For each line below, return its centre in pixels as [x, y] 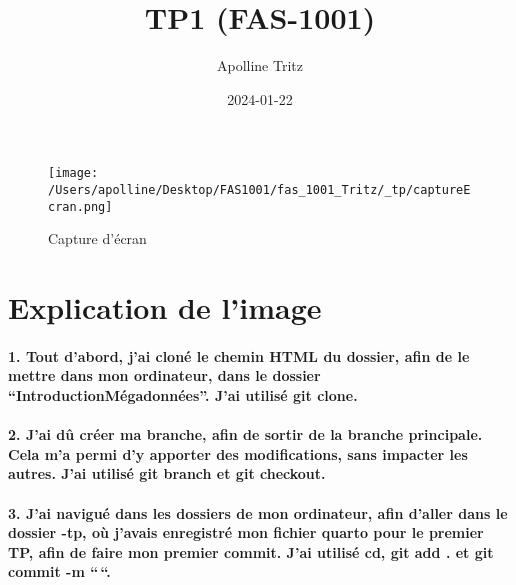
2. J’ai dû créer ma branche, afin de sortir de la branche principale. [245, 434]
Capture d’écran [97, 238]
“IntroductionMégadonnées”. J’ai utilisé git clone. [183, 395]
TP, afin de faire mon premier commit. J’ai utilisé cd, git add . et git [251, 551]
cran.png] [80, 206]
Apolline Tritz [259, 65]
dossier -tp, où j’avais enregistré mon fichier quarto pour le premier [246, 532]
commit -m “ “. [59, 571]
